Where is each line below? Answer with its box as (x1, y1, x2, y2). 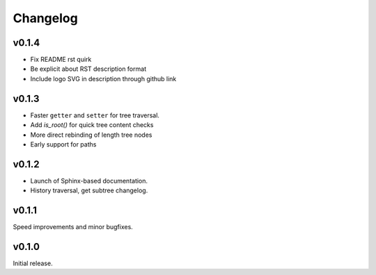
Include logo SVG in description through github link (30, 74, 177, 83)
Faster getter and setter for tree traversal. (30, 111, 160, 119)
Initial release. (13, 259, 53, 267)
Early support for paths (30, 140, 97, 149)
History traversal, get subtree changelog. (30, 186, 148, 194)
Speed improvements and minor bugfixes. (13, 223, 134, 231)
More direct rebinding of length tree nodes (30, 131, 152, 139)
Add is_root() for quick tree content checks (30, 121, 154, 129)
